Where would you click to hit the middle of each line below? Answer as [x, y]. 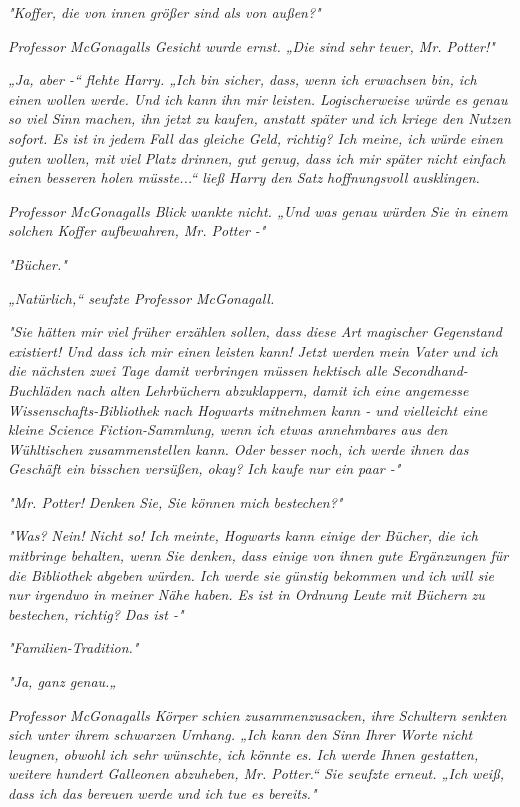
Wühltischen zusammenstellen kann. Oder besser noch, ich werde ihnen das [238, 448]
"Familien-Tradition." [73, 647]
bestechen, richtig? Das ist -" [96, 613]
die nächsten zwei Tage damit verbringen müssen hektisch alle [197, 370]
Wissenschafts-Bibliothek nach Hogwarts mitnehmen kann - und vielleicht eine [248, 409]
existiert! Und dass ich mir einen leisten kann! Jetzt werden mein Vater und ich [253, 350]
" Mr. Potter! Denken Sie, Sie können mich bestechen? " [175, 501]
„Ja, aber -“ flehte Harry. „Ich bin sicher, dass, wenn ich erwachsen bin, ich [242, 79]
